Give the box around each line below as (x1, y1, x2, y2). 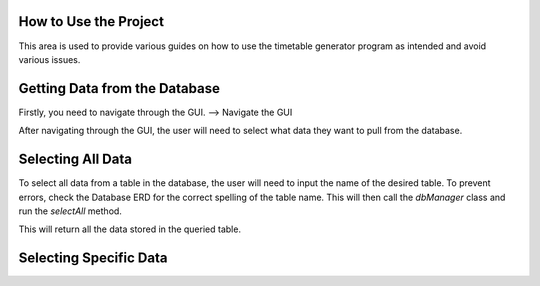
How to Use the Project (18, 13, 165, 30)
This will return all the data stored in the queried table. (18, 223, 242, 235)
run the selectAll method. (18, 205, 122, 217)
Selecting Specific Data (18, 250, 168, 267)
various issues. (18, 53, 81, 65)
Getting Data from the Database (18, 80, 220, 97)
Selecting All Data (18, 151, 132, 168)
